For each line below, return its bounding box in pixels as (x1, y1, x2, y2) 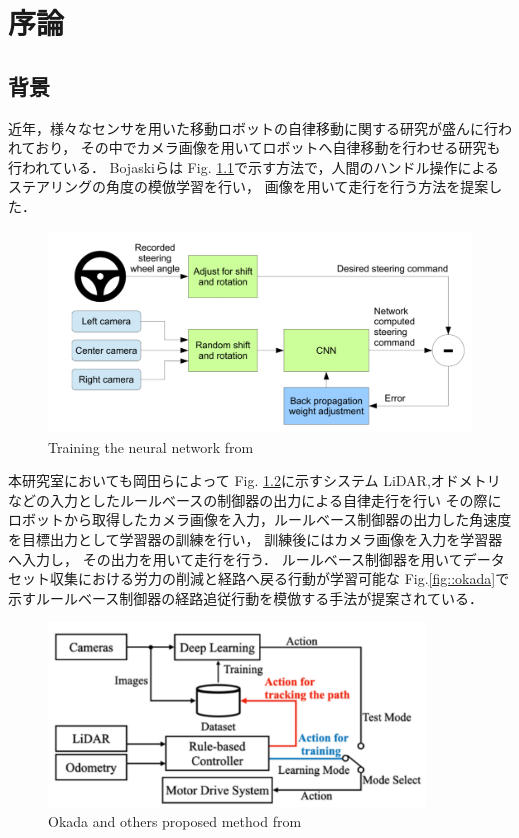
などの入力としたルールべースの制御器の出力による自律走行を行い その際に (8, 489, 502, 510)
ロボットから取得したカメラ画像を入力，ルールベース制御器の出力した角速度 (8, 509, 512, 530)
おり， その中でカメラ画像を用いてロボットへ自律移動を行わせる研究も (35, 137, 501, 158)
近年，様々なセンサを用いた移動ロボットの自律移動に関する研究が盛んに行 (8, 117, 498, 138)
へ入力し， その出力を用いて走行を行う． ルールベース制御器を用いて (8, 548, 463, 569)
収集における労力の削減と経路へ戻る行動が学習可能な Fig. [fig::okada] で (49, 568, 510, 589)
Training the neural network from (48, 436, 254, 457)
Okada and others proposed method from (48, 810, 302, 831)
